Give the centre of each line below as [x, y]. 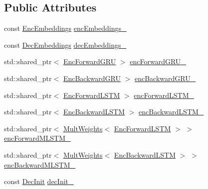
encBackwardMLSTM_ [40, 164]
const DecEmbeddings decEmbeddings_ [65, 45]
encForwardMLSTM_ [37, 138]
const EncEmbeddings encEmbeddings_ [65, 28]
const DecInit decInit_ [39, 181]
